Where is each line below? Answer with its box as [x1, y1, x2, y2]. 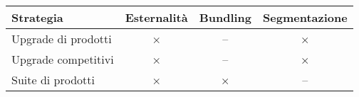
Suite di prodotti [11, 72, 95, 88]
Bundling [199, 9, 252, 25]
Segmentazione [263, 9, 348, 25]
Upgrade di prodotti [11, 30, 112, 47]
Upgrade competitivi [11, 51, 114, 67]
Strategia [11, 9, 63, 25]
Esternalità [125, 9, 188, 25]
